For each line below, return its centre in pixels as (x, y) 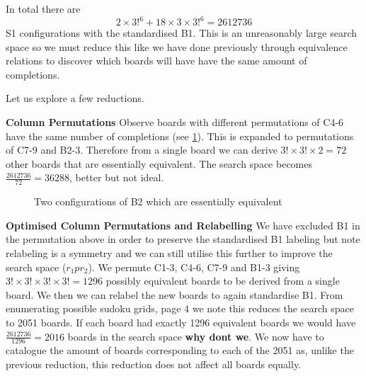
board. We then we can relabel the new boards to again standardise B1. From (175, 294)
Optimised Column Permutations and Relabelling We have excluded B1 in (183, 225)
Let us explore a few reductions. (75, 98)
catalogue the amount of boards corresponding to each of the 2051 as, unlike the (180, 350)
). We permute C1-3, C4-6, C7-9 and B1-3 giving (194, 267)
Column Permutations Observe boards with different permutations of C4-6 (175, 122)
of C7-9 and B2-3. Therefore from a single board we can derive (142, 150)
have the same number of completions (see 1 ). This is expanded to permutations (180, 136)
